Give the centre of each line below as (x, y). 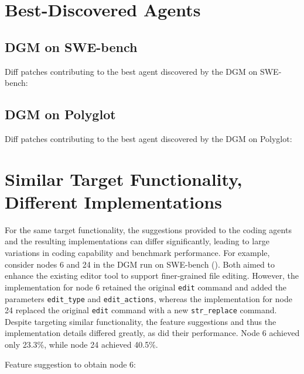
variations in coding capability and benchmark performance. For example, (137, 253)
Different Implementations (113, 201)
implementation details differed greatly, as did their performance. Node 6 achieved (152, 333)
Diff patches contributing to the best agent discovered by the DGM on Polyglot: (148, 138)
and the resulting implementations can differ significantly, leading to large (137, 241)
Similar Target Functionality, (124, 179)
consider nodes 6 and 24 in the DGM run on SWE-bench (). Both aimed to (140, 264)
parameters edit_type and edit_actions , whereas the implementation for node (148, 298)
